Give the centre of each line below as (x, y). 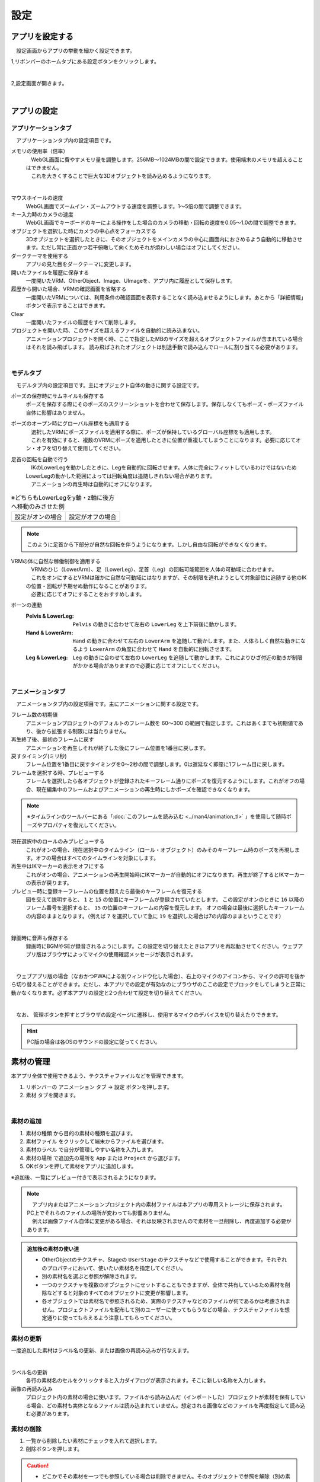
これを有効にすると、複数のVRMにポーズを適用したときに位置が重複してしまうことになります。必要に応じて (163, 440)
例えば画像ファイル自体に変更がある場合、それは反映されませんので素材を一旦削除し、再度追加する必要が (161, 1221)
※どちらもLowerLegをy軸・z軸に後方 (63, 497)
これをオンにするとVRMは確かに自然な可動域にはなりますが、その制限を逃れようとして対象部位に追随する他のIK (169, 577)
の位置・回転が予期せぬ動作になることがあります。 (88, 586)
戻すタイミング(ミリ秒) (39, 756)
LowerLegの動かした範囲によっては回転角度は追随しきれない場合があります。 (121, 476)
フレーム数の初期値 (34, 715)
